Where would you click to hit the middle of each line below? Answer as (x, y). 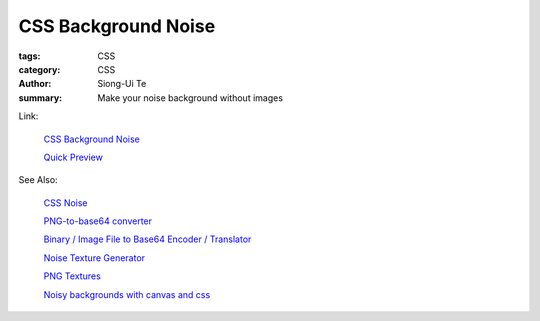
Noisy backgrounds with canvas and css (127, 294)
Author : (35, 84)
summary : (40, 97)
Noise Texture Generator (94, 257)
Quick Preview (73, 157)
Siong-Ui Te (122, 84)
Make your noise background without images (190, 97)
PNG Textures (72, 276)
